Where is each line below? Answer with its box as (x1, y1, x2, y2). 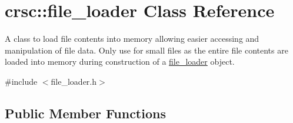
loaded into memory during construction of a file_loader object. (5, 55, 235, 68)
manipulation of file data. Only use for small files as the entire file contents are (5, 44, 288, 56)
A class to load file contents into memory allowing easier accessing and (5, 32, 259, 45)
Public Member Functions (5, 104, 166, 122)
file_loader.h (51, 75, 97, 87)
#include (5, 75, 38, 87)
